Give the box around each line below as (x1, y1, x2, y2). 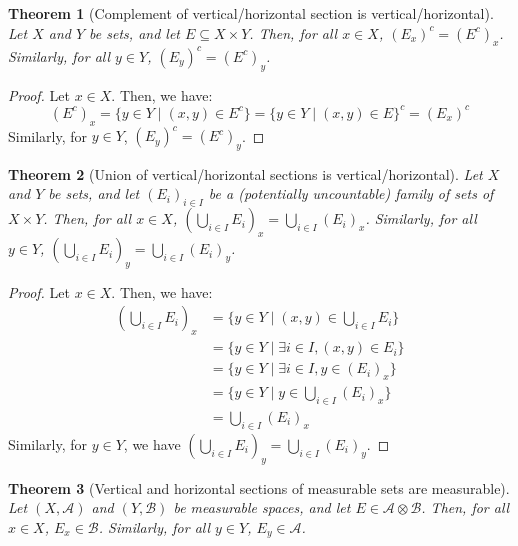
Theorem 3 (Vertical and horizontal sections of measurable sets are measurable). (8, 477, 510, 498)
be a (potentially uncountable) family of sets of (208, 183, 494, 204)
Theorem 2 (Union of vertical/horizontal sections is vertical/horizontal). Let (8, 163, 483, 184)
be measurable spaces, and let (173, 497, 351, 518)
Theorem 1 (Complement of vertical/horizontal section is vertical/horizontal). (8, 3, 494, 23)
